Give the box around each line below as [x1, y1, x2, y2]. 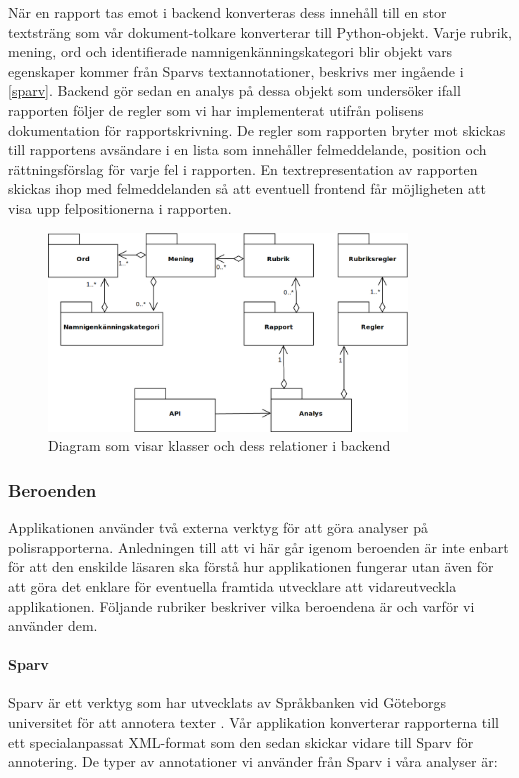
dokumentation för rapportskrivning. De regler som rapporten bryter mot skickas [8, 119, 506, 140]
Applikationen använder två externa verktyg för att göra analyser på [8, 517, 428, 538]
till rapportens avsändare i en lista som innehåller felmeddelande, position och [8, 139, 487, 160]
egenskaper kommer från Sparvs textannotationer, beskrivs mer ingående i [8, 60, 464, 81]
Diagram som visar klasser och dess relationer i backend [48, 435, 391, 456]
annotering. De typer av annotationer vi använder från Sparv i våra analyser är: [8, 751, 498, 772]
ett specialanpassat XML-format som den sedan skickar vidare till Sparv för [8, 731, 474, 752]
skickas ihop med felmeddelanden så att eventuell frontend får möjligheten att [8, 178, 486, 199]
